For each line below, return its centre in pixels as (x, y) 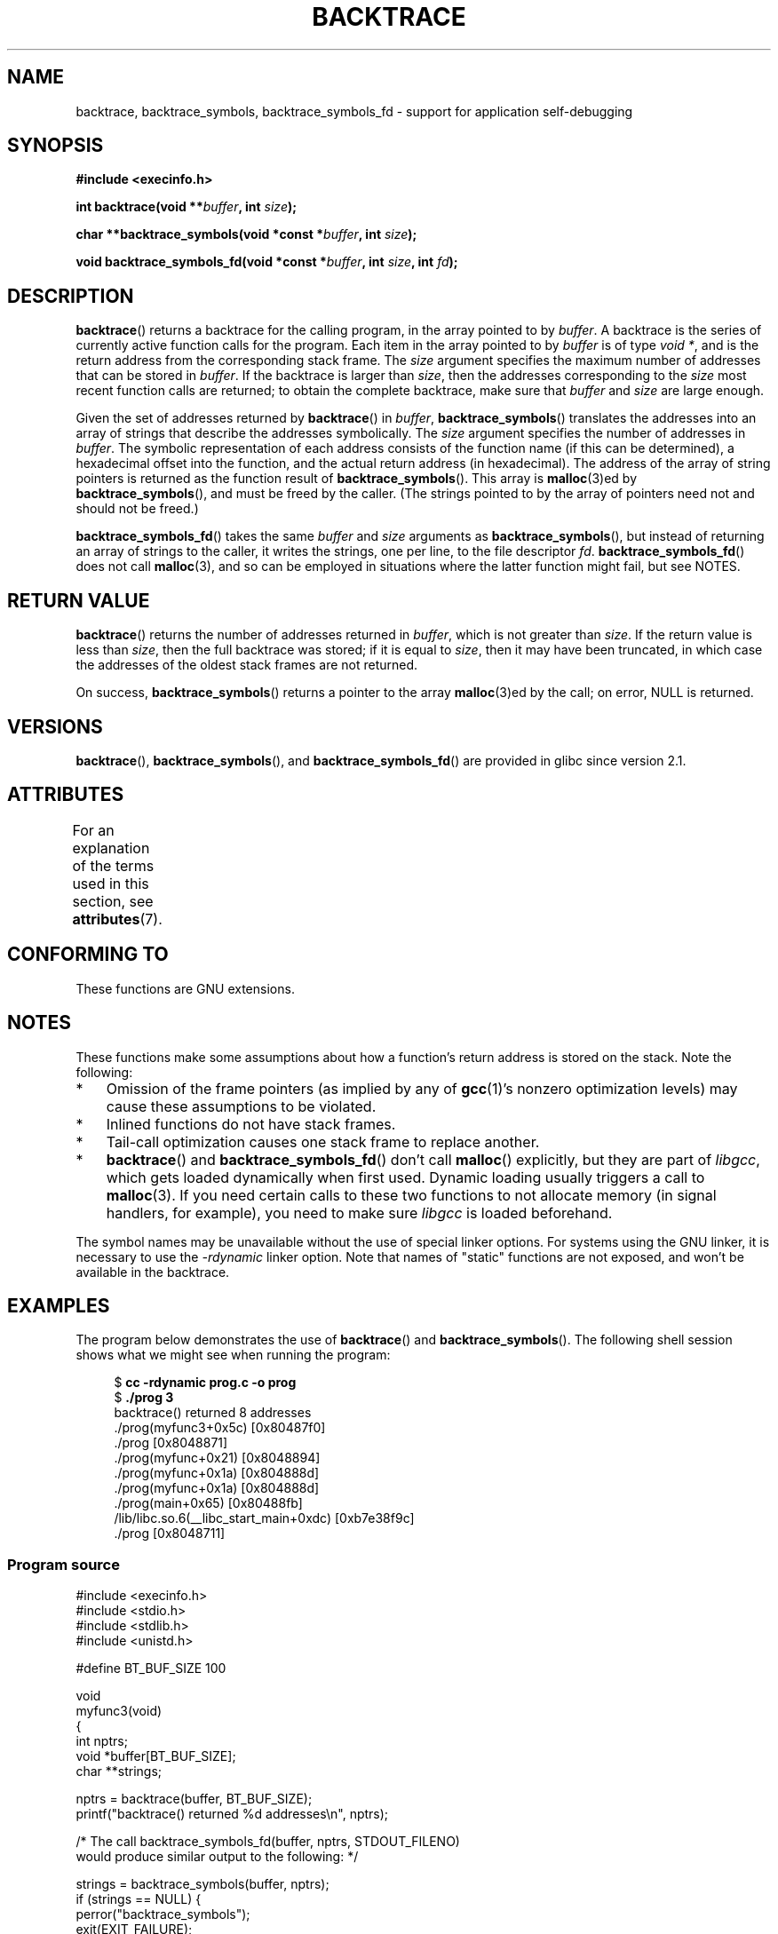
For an (93, 830)
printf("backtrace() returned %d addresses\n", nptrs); (232, 1814)
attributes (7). (117, 919)
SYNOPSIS (56, 146)
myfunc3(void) (119, 1711)
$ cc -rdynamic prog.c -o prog (205, 1383)
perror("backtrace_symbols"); (163, 1914)
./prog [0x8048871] (171, 1443)
